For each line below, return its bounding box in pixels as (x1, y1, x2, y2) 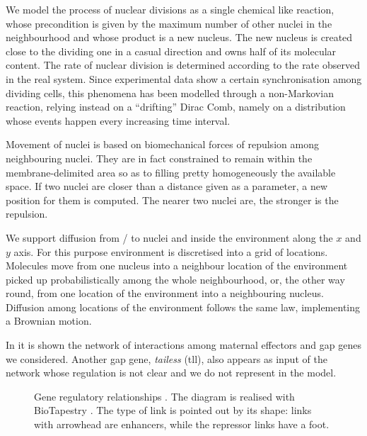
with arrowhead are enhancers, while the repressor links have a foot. (34, 417, 330, 432)
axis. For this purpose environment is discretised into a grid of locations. (13, 244, 328, 259)
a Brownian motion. (6, 313, 92, 328)
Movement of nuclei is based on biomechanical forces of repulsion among (6, 137, 319, 152)
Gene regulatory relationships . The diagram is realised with (34, 389, 295, 403)
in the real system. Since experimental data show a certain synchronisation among (6, 71, 362, 86)
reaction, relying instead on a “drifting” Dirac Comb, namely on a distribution (6, 99, 346, 114)
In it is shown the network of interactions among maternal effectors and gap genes (6, 337, 361, 352)
